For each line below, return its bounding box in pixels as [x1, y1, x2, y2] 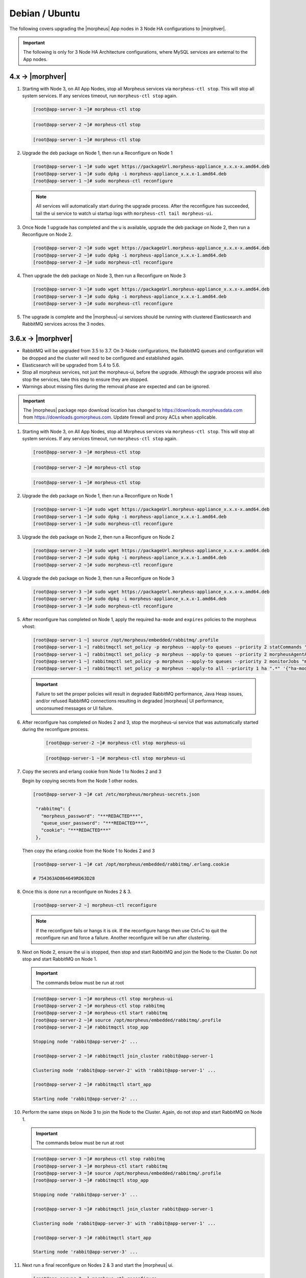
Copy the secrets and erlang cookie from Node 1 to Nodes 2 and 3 [22, 768, 162, 774]
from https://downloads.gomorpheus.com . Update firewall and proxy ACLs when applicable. [23, 414, 217, 420]
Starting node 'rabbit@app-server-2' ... [33, 1096, 138, 1102]
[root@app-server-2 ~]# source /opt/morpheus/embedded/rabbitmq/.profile [33, 1017, 221, 1023]
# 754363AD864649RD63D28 [33, 876, 95, 881]
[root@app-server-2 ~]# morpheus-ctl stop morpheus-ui [45, 740, 186, 746]
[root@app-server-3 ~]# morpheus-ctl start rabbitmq [33, 1163, 168, 1169]
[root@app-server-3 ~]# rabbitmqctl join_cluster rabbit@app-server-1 [33, 1206, 214, 1212]
